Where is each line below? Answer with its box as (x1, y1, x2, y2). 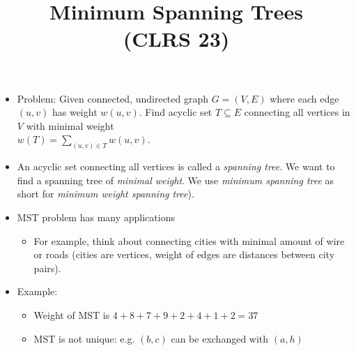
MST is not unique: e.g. (33, 331, 135, 345)
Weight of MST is (33, 307, 110, 322)
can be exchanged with (171, 331, 269, 345)
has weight (52, 105, 98, 119)
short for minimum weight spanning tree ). (17, 186, 194, 201)
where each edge (270, 91, 339, 105)
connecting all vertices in (244, 105, 350, 119)
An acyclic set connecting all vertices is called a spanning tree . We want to (17, 159, 335, 174)
